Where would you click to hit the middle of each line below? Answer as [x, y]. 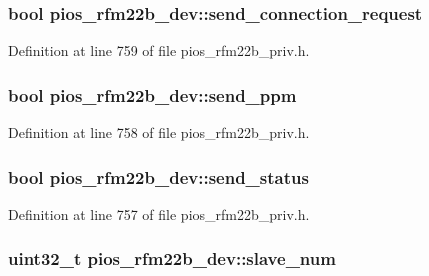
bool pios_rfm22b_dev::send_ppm [152, 94]
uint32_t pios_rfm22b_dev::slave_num [172, 258]
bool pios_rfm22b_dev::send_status [158, 176]
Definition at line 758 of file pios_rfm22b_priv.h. [159, 132]
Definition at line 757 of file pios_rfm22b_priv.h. [159, 213]
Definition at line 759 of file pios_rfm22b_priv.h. [159, 50]
